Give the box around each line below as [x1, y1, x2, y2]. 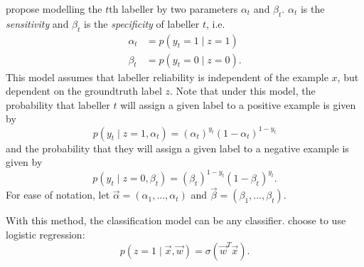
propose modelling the [6, 1, 102, 16]
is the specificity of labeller [84, 16, 200, 31]
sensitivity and [6, 16, 69, 31]
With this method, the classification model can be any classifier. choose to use [6, 213, 346, 228]
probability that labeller [6, 97, 110, 112]
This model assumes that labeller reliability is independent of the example [6, 69, 328, 84]
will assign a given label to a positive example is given [120, 97, 356, 112]
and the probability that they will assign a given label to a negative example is [6, 140, 349, 155]
